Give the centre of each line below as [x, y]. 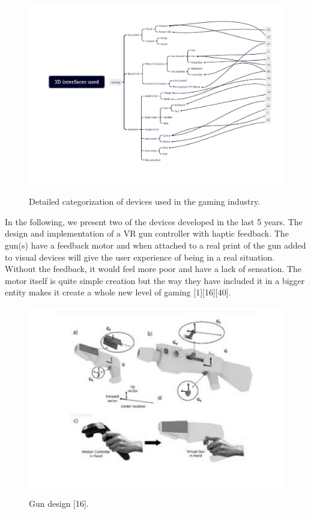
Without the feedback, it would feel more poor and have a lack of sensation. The [153, 269]
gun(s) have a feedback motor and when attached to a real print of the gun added [155, 245]
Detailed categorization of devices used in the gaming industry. [145, 201]
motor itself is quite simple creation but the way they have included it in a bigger [155, 280]
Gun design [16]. [59, 503]
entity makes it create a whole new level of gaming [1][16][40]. [118, 292]
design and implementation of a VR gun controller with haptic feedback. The [147, 233]
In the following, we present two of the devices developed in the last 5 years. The [154, 221]
